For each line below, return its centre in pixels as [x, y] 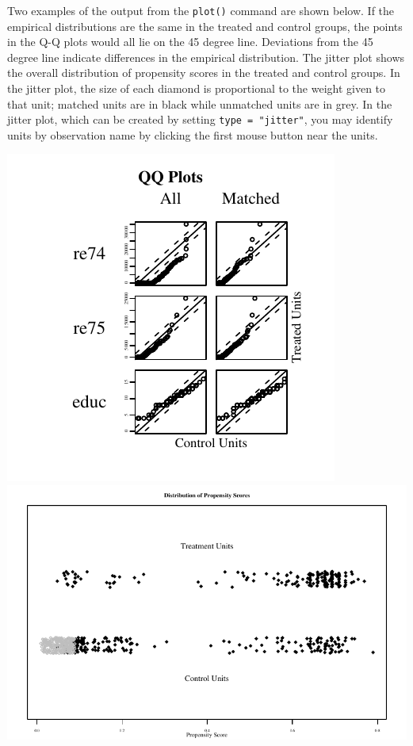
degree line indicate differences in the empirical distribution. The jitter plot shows [206, 57]
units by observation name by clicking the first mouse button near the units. [193, 134]
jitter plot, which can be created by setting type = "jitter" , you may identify [200, 119]
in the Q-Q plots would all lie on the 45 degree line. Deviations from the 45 [190, 42]
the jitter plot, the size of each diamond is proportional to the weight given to [197, 88]
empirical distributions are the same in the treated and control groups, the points [205, 26]
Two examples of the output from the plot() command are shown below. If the [201, 10]
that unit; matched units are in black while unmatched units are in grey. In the [200, 103]
